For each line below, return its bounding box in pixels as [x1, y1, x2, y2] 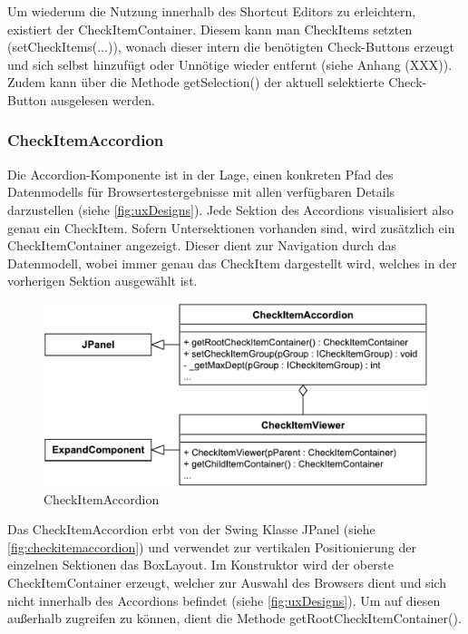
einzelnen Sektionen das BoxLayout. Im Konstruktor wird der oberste [7, 555, 394, 574]
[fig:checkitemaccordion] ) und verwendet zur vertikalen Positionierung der [7, 537, 416, 556]
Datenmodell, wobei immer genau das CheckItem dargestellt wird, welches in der [7, 253, 457, 272]
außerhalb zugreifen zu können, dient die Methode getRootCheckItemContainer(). [7, 609, 462, 628]
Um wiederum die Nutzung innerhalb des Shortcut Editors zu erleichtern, [7, 2, 416, 20]
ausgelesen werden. [51, 90, 155, 109]
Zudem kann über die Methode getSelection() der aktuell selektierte [7, 73, 385, 92]
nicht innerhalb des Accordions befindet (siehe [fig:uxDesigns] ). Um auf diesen [7, 590, 441, 610]
